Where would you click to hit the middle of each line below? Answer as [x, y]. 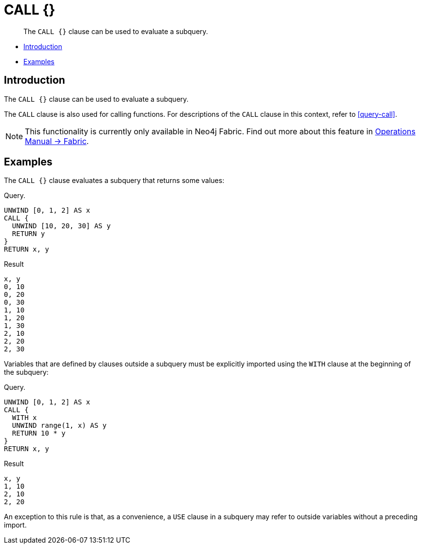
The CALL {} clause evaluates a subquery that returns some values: [114, 181]
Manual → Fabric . [57, 141]
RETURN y [29, 234]
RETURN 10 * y [39, 433]
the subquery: [26, 372]
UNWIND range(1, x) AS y [59, 426]
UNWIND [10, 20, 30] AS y [61, 226]
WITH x [24, 418]
